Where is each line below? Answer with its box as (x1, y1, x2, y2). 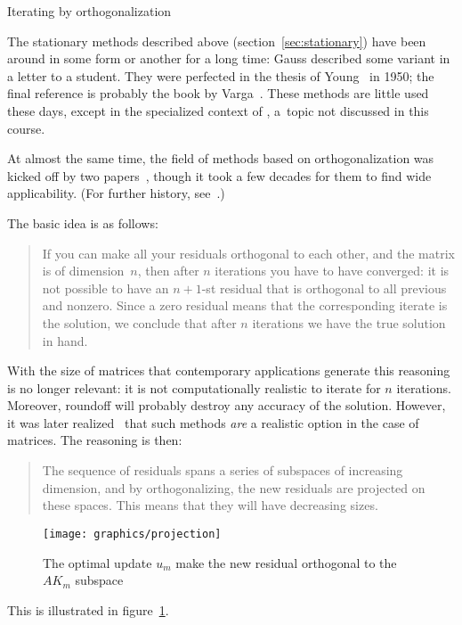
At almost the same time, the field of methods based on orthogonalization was (7, 149, 434, 168)
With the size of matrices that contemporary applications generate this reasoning (7, 361, 450, 380)
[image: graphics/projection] (43, 527, 222, 540)
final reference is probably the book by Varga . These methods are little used (7, 84, 429, 103)
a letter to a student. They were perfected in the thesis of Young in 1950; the (7, 66, 434, 85)
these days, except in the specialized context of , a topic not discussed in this (7, 101, 429, 119)
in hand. (42, 331, 88, 350)
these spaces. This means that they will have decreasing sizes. (42, 496, 378, 514)
